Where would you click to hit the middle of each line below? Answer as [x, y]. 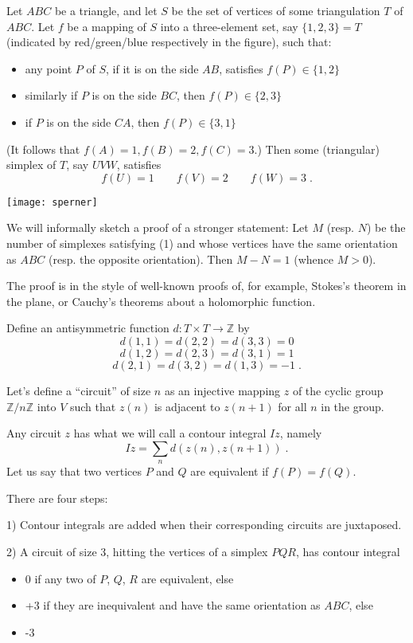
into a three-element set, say [229, 26]
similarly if [51, 95]
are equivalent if [230, 471]
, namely [301, 433]
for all [292, 406]
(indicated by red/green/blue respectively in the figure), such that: [169, 42]
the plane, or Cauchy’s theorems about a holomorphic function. [161, 301]
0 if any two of [60, 578]
